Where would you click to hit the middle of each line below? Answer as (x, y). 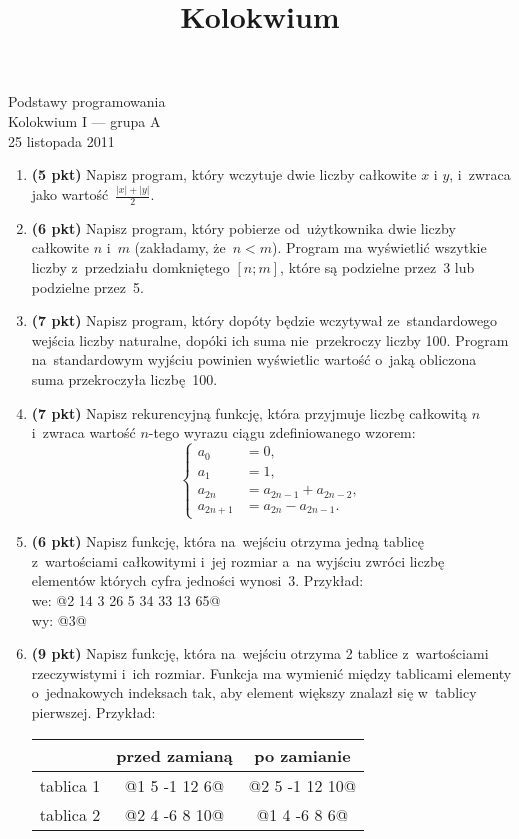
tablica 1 (70, 785)
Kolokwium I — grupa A (84, 120)
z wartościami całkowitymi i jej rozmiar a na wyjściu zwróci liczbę (238, 560)
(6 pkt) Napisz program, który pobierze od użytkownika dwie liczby (243, 227)
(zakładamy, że (180, 247)
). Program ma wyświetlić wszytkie (379, 247)
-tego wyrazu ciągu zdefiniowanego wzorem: (282, 432)
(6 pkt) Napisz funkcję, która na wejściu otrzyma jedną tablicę (227, 541)
